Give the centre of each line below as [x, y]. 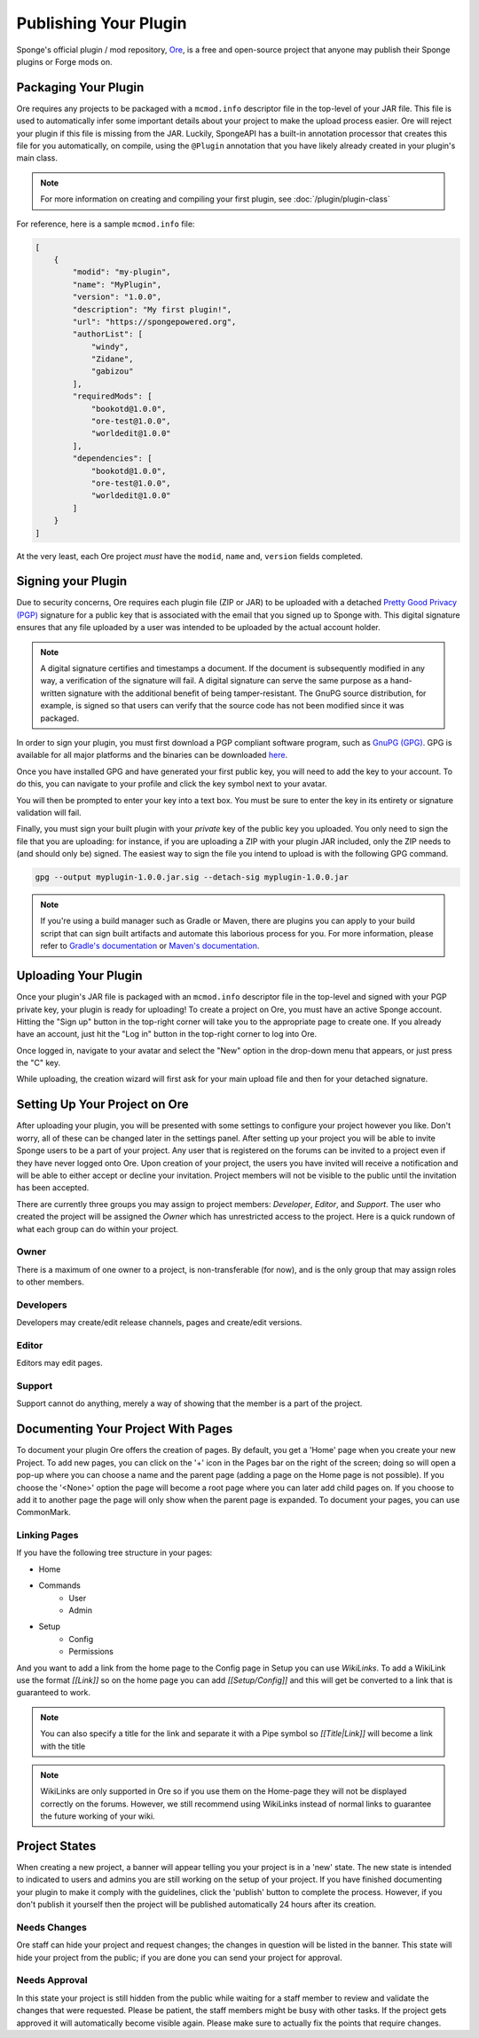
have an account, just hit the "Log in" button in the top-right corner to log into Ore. [167, 1034]
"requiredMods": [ [112, 396]
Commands [60, 1585]
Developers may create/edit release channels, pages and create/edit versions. [159, 1323]
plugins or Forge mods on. [64, 61]
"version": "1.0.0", [117, 297]
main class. [37, 158]
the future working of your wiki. [98, 1816]
